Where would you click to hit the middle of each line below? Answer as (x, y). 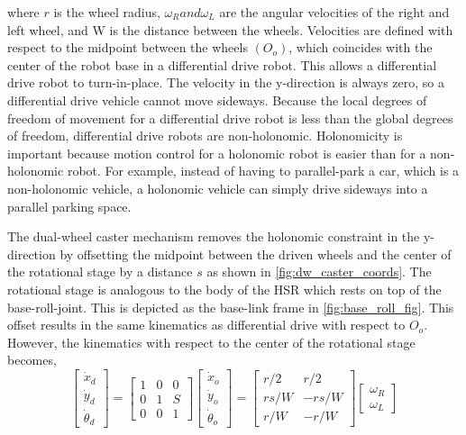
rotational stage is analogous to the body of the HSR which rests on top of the (224, 289)
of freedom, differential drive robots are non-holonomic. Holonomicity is (205, 136)
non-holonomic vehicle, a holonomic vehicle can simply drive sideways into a (218, 188)
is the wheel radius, (107, 12)
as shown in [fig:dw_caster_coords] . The (319, 272)
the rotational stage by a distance (100, 272)
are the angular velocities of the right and (334, 12)
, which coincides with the (361, 47)
